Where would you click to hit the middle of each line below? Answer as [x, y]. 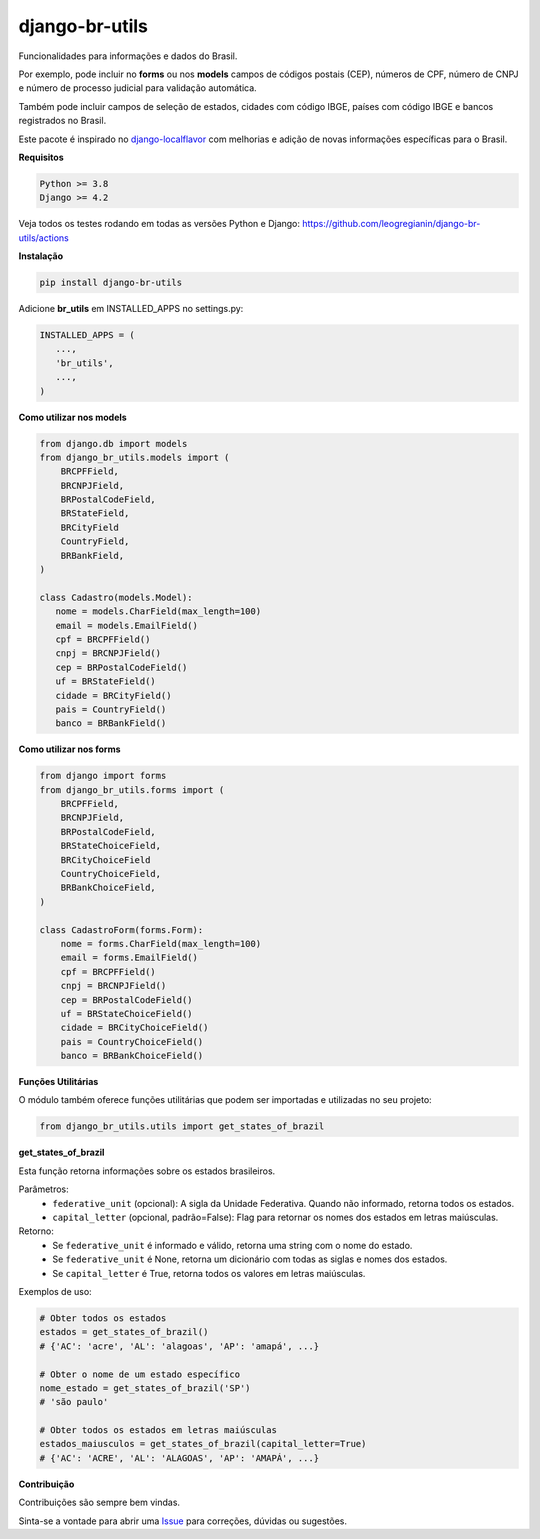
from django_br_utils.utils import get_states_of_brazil [182, 1126]
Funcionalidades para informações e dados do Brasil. [128, 56]
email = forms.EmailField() [129, 958]
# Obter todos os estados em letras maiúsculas [158, 1430]
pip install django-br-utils [111, 283]
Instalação [41, 256]
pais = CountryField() [111, 709]
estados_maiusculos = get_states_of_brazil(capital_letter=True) [203, 1444]
